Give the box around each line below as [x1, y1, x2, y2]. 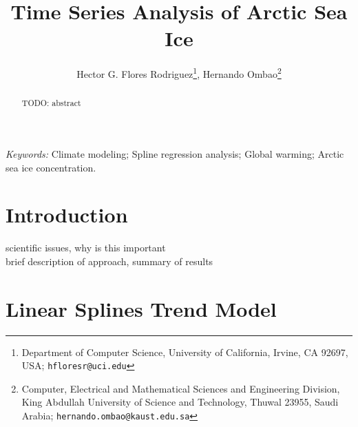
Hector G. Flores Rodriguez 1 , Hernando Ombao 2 [76, 65, 282, 81]
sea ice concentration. [6, 160, 96, 174]
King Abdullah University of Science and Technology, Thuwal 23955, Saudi [21, 395, 339, 409]
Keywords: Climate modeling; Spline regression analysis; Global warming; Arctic [6, 147, 344, 161]
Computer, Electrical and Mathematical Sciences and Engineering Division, [21, 381, 340, 395]
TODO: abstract [21, 97, 81, 109]
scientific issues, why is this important [6, 240, 166, 255]
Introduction [6, 200, 128, 229]
